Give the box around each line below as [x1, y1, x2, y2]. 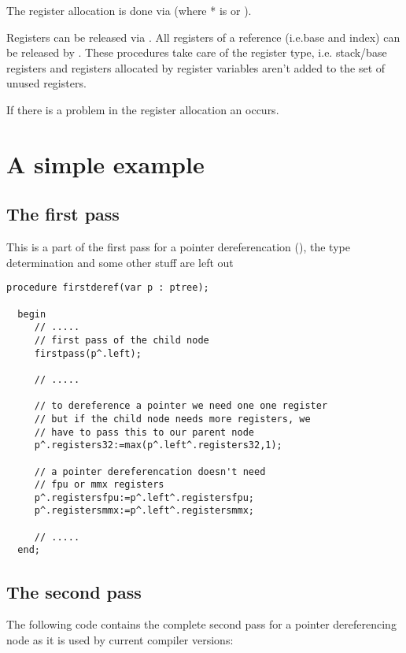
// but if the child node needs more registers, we [34, 413, 311, 425]
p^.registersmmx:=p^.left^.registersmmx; [34, 505, 254, 517]
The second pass [6, 579, 142, 603]
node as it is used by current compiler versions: [6, 631, 234, 647]
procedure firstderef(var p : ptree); [6, 282, 209, 294]
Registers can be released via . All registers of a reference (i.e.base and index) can [6, 28, 400, 45]
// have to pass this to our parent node [34, 426, 254, 438]
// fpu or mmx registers [34, 479, 164, 491]
